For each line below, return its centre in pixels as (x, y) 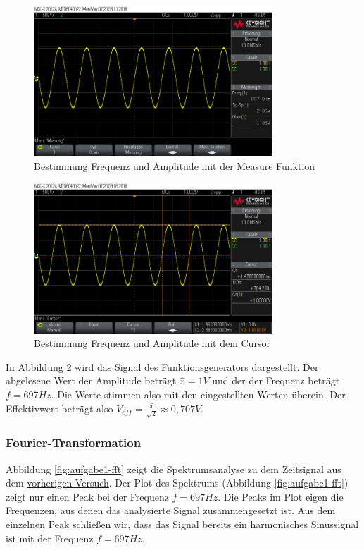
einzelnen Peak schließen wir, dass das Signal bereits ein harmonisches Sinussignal (182, 524)
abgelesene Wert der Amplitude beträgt (91, 380)
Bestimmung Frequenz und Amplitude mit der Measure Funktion (175, 165)
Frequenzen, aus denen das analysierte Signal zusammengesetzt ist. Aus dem (171, 510)
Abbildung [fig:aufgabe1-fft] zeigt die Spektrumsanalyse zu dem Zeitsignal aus (174, 469)
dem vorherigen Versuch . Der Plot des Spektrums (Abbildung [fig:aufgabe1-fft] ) (177, 483)
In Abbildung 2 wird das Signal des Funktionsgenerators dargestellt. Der (162, 366)
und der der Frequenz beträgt (276, 380)
